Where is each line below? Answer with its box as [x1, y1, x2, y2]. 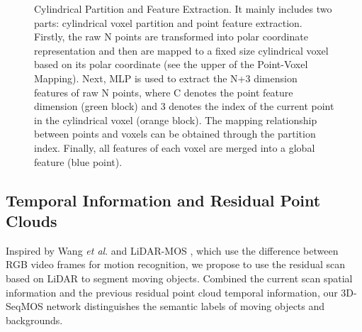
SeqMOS [6, 299, 43, 314]
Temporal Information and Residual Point [6, 189, 321, 211]
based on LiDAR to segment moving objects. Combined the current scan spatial [6, 270, 353, 285]
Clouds [6, 209, 57, 231]
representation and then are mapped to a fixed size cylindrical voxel [34, 43, 329, 57]
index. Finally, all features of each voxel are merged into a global [34, 140, 315, 155]
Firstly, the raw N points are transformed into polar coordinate [34, 29, 308, 44]
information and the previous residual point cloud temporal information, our [6, 284, 338, 299]
